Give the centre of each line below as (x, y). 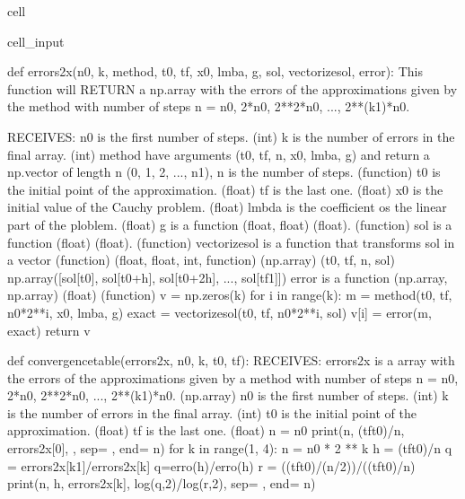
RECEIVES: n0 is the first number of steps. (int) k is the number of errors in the (231, 136)
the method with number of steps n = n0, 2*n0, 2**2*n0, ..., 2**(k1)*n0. (209, 106)
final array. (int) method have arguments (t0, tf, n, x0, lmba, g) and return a (219, 154)
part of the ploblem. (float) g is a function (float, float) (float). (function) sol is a (230, 224)
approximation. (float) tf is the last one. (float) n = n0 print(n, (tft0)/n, (206, 430)
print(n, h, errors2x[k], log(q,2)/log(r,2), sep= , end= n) (162, 483)
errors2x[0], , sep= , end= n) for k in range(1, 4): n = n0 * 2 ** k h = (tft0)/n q (230, 448)
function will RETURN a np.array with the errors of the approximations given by (232, 88)
